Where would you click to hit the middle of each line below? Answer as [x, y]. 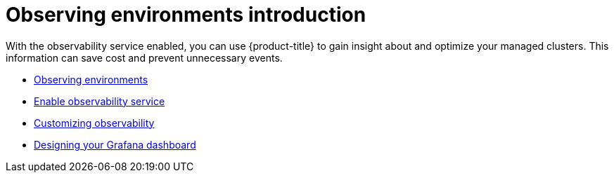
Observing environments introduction [186, 15]
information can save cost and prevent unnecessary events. [144, 57]
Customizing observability [94, 123]
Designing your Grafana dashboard [115, 144]
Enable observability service [100, 101]
